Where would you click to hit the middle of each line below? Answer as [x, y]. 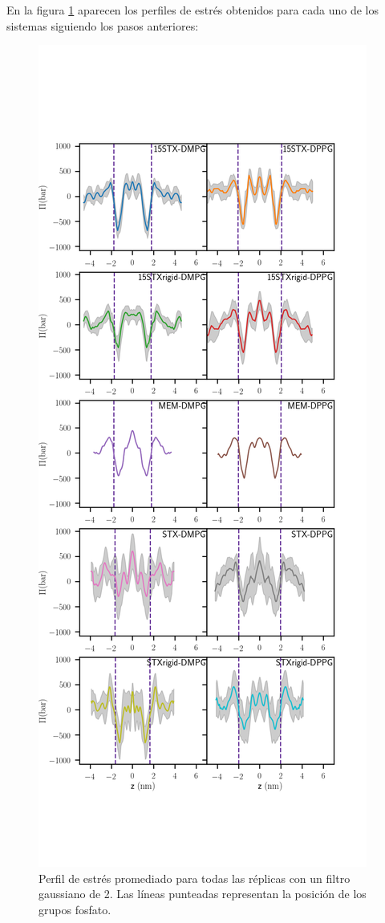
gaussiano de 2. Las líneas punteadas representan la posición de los [203, 894]
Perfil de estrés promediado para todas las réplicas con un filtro [195, 878]
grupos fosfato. [75, 909]
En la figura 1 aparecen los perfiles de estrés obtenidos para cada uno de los [193, 10]
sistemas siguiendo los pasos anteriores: [103, 25]
